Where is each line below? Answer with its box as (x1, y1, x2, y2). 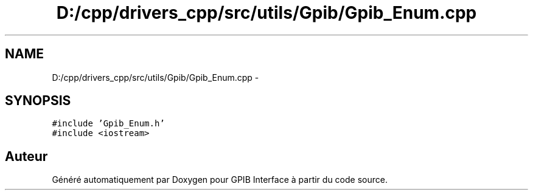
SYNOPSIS (5, 93, 71, 109)
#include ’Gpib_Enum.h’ (52, 118, 165, 129)
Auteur (5, 148, 48, 164)
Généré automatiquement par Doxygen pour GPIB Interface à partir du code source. (52, 174, 388, 185)
